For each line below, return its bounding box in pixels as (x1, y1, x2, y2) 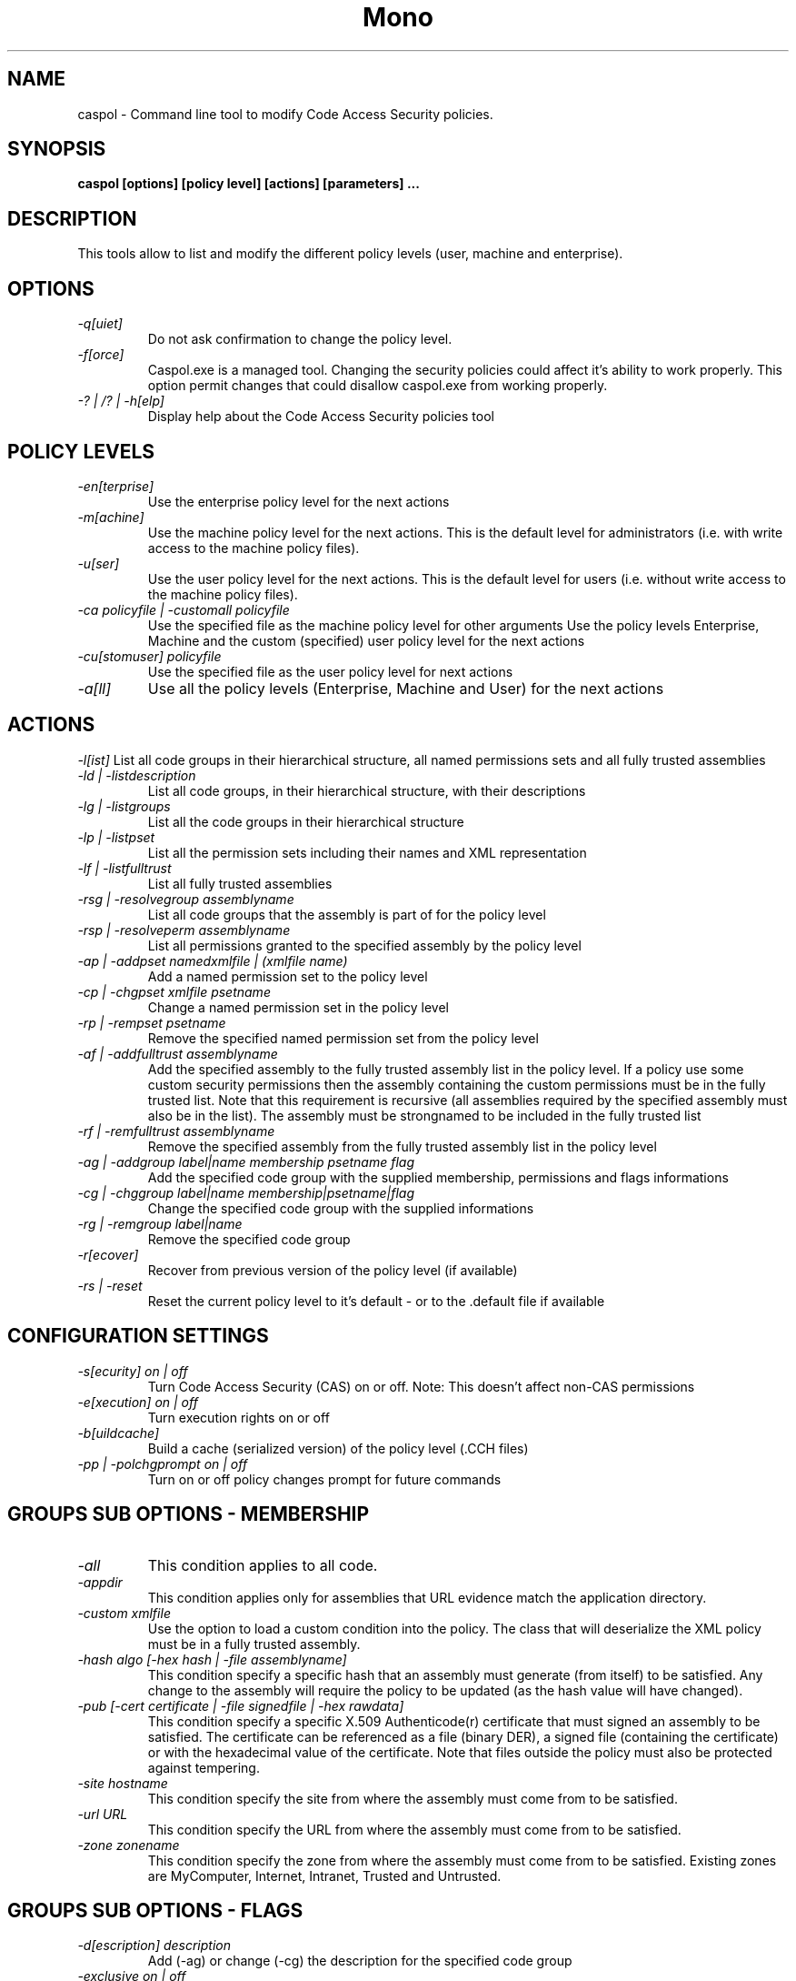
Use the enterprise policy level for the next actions (147, 493, 450, 509)
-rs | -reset (77, 1277, 143, 1293)
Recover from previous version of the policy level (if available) (147, 1262, 518, 1278)
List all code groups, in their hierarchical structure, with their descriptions (147, 782, 586, 799)
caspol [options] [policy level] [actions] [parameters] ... (77, 176, 420, 192)
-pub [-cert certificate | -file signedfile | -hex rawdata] (77, 1697, 404, 1714)
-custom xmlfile (77, 1604, 171, 1621)
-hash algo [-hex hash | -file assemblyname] (77, 1651, 347, 1667)
